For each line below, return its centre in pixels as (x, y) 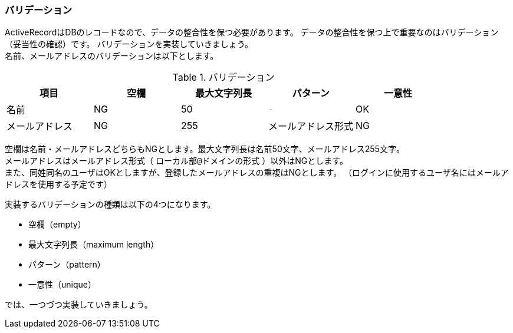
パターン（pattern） (67, 265)
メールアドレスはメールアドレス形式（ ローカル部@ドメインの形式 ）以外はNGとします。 (176, 161)
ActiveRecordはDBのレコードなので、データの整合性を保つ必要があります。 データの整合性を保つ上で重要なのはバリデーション (252, 32)
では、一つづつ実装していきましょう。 (79, 305)
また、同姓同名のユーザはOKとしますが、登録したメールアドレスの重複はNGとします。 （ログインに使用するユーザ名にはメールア (257, 173)
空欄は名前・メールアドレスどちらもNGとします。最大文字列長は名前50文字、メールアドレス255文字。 (205, 149)
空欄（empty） (57, 225)
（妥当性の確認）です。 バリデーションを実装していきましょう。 (129, 44)
